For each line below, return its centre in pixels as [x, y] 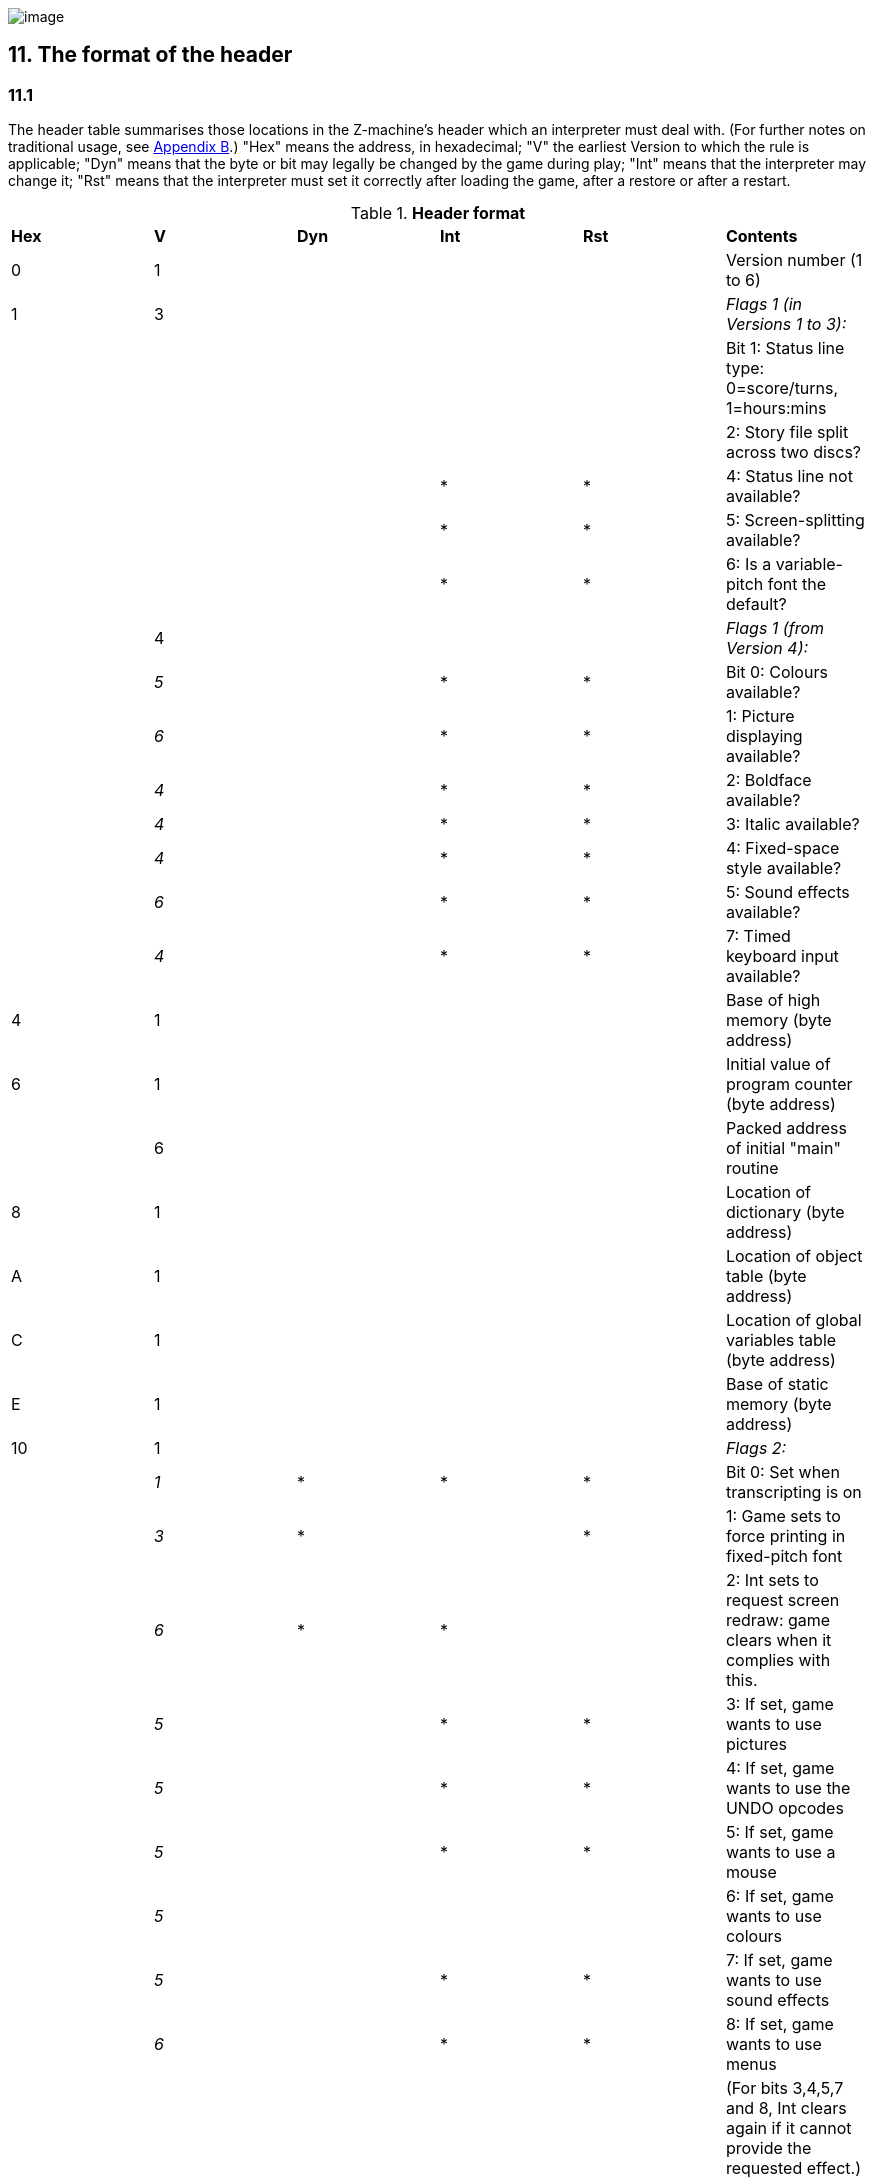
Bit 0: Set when [782, 1472]
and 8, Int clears [786, 2108]
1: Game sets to [783, 1516]
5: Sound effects [787, 892]
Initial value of [778, 1064]
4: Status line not [789, 476]
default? [756, 604]
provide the [768, 2148]
